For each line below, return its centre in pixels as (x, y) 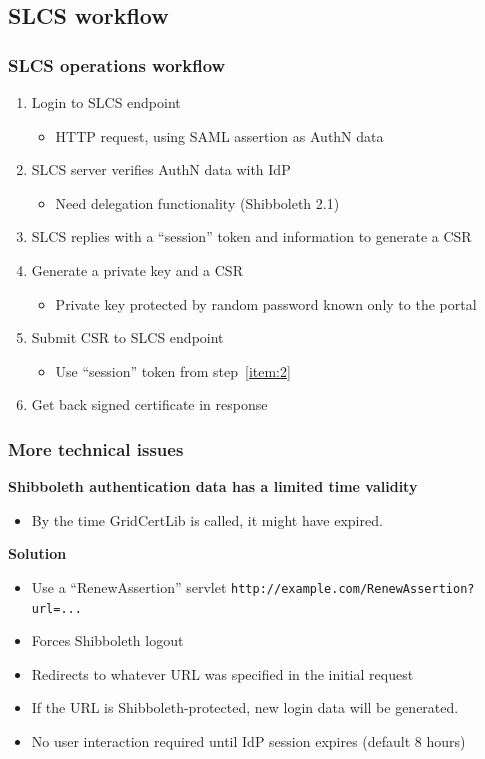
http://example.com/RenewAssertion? (353, 588)
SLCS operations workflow (117, 64)
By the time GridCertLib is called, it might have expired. (207, 519)
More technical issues (96, 448)
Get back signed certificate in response (149, 404)
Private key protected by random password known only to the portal (266, 303)
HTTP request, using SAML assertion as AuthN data (219, 135)
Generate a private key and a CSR (137, 269)
